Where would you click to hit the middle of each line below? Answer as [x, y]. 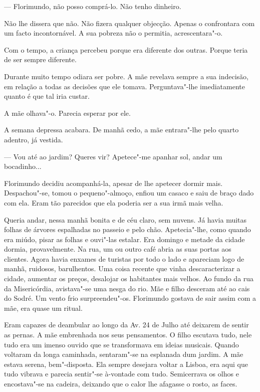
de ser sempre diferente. [40, 59]
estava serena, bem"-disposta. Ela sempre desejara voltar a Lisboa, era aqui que [126, 364]
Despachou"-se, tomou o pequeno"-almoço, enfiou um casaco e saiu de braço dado [129, 193]
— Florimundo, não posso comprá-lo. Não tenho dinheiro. [93, 6]
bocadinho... [23, 166]
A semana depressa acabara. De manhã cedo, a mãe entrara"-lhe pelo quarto [121, 130]
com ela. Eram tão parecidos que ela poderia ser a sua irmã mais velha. [114, 202]
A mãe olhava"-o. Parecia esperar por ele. [67, 113]
